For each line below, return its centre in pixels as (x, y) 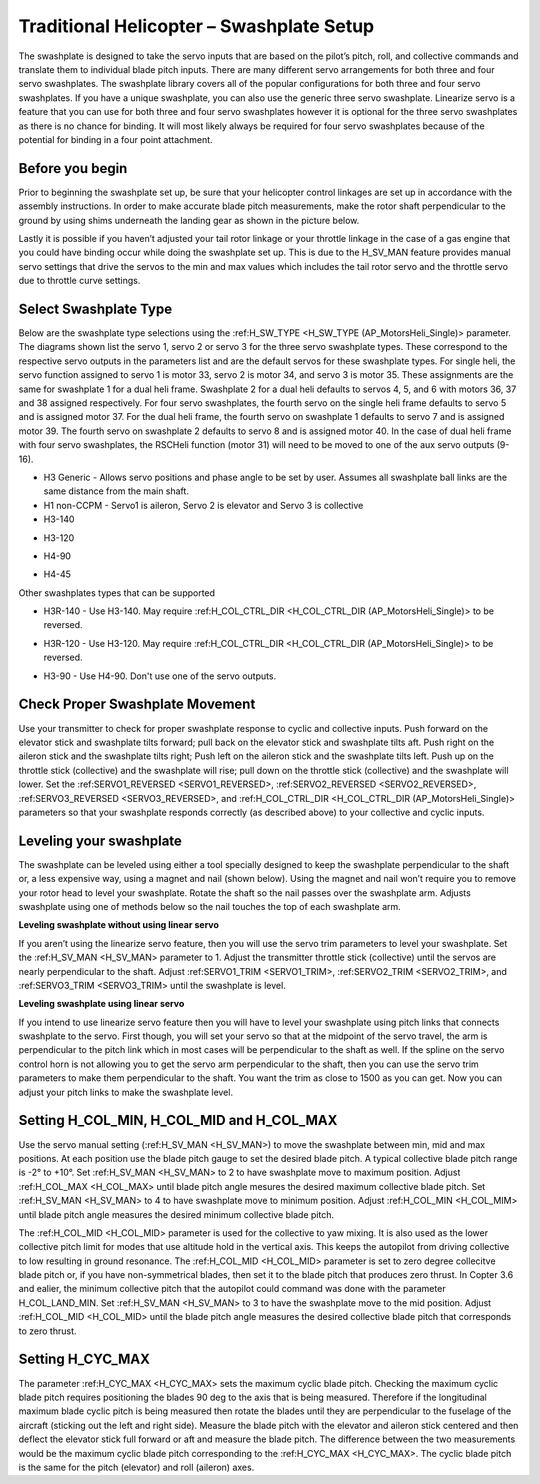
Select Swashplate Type (95, 308)
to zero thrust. (47, 1331)
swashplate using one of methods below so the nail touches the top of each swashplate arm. (210, 906)
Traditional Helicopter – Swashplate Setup (196, 26)
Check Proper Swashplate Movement (137, 704)
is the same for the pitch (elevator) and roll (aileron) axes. (136, 1467)
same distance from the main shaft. (116, 491)
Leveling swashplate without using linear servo (119, 925)
